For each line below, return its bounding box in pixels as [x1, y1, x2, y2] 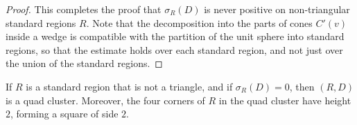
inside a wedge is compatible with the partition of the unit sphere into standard [6, 29, 345, 44]
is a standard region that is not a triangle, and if [26, 79, 233, 93]
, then [289, 79, 315, 93]
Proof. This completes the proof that [6, 2, 162, 16]
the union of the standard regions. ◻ [6, 56, 163, 70]
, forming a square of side [10, 106, 119, 121]
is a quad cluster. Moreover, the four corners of [6, 93, 205, 107]
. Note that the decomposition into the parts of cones [86, 15, 313, 30]
